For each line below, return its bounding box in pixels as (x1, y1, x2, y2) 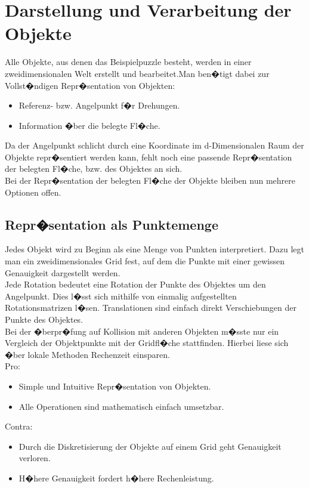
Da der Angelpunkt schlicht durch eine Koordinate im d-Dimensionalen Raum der (5, 139, 304, 152)
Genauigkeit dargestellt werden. (5, 266, 120, 279)
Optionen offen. (5, 186, 61, 198)
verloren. (18, 452, 51, 464)
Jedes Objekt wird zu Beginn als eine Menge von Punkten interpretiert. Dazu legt (5, 243, 304, 255)
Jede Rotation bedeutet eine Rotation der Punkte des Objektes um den (5, 278, 266, 291)
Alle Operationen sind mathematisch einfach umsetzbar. (18, 400, 224, 412)
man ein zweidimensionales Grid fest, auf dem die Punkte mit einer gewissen (5, 255, 285, 267)
